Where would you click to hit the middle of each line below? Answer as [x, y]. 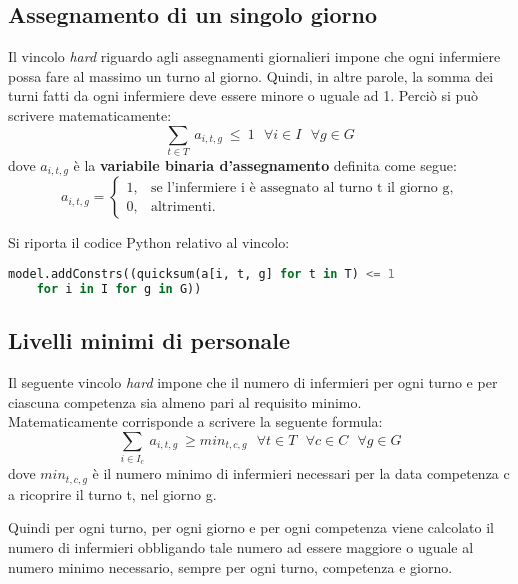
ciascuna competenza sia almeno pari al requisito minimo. [185, 401]
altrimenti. [183, 206]
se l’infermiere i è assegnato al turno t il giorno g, [302, 187]
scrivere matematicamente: [90, 114]
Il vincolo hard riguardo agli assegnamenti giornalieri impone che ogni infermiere [254, 56]
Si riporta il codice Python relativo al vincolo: [149, 242]
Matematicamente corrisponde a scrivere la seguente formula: [195, 421]
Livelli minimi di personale [149, 340]
